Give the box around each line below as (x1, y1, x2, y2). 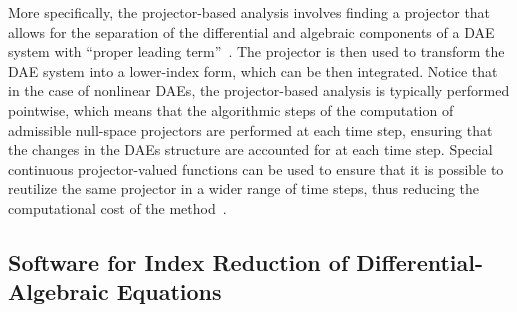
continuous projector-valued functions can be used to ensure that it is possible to (8, 158, 504, 179)
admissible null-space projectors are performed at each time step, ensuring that (8, 119, 493, 140)
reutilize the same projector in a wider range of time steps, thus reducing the (8, 178, 480, 199)
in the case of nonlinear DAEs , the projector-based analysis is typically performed (8, 80, 510, 101)
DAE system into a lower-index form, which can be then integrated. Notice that (8, 60, 498, 81)
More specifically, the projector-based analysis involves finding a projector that (8, 2, 491, 22)
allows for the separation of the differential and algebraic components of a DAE (8, 21, 495, 42)
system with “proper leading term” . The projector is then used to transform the (8, 41, 505, 62)
